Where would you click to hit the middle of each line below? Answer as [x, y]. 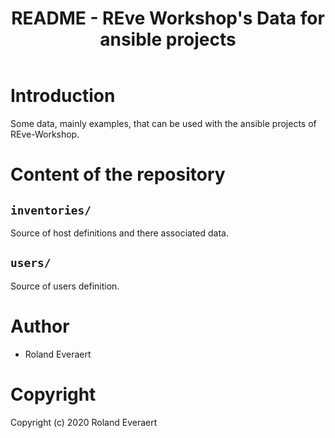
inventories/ [51, 210]
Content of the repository [118, 174]
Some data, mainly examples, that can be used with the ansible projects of [163, 123]
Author [40, 326]
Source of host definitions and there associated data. [119, 233]
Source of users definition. [65, 286]
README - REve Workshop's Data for [168, 18]
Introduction [63, 96]
